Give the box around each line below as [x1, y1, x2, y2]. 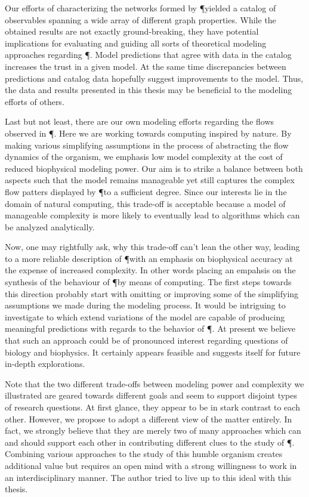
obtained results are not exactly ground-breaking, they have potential [5, 25, 259, 38]
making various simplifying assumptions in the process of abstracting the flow [5, 138, 289, 151]
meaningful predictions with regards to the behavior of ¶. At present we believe [5, 322, 296, 335]
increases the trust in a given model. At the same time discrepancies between [5, 60, 286, 72]
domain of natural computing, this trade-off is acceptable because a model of [5, 197, 286, 209]
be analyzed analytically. [5, 220, 95, 233]
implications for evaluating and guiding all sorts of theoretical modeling [5, 36, 267, 49]
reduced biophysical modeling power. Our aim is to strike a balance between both [5, 162, 303, 174]
